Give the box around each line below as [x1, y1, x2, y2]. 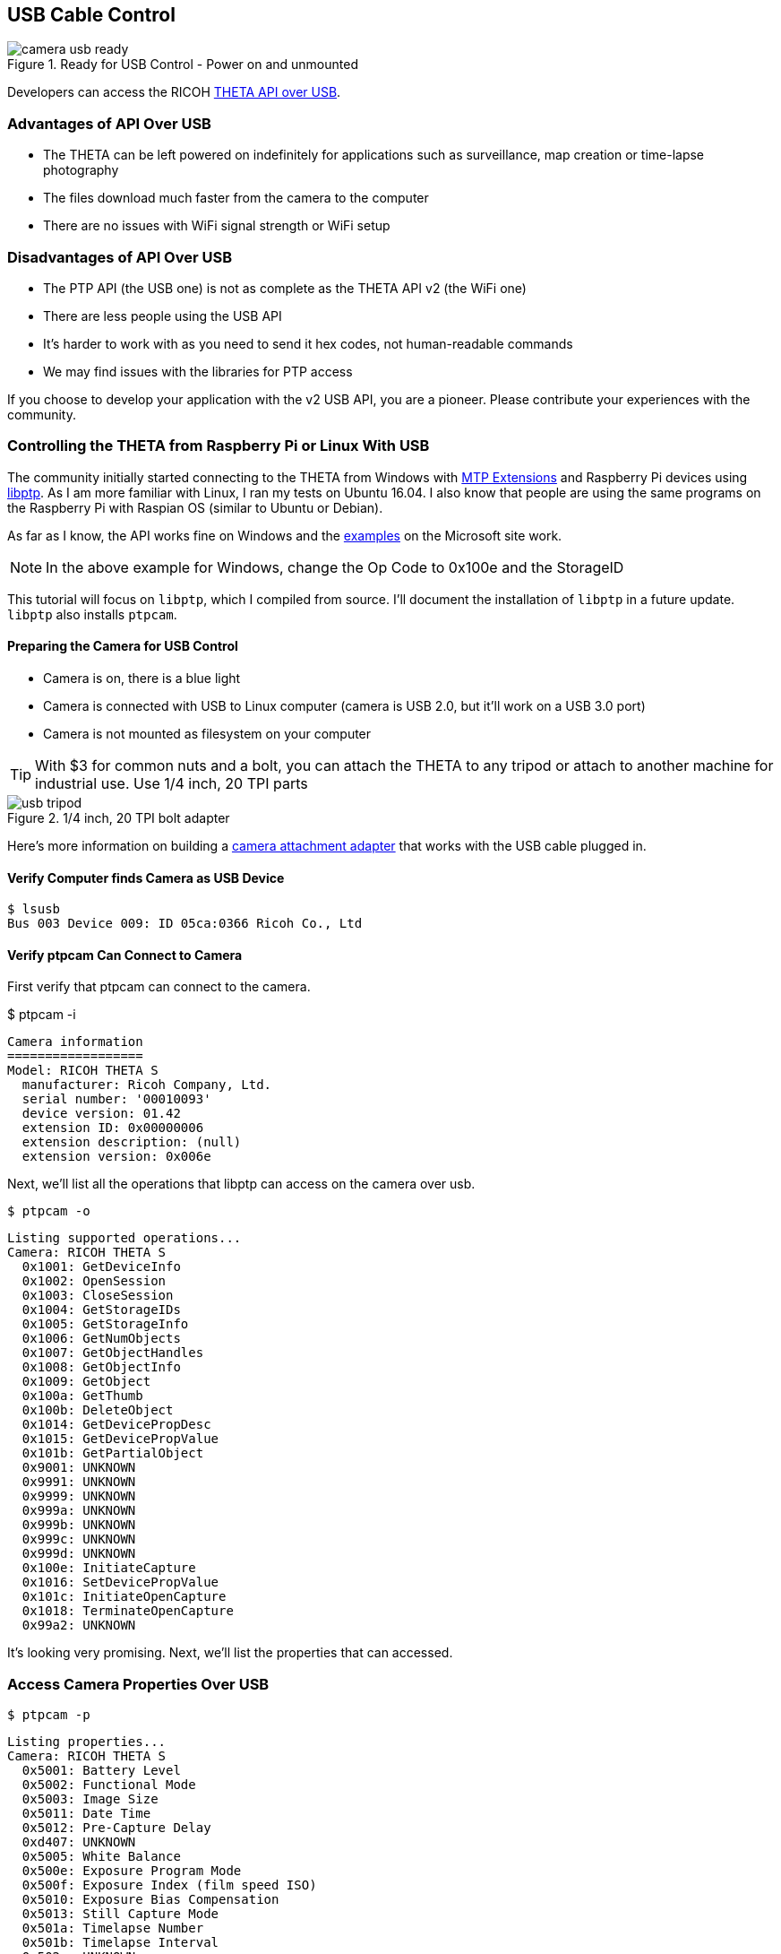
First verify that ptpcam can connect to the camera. [7, 979, 311, 995]
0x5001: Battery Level [21, 1763, 181, 1778]
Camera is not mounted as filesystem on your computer [43, 725, 372, 741]
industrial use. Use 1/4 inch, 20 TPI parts [35, 774, 308, 792]
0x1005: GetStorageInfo [21, 1317, 189, 1332]
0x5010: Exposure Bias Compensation [21, 1892, 279, 1907]
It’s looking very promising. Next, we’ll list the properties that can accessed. [7, 1645, 453, 1661]
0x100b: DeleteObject [21, 1403, 174, 1418]
